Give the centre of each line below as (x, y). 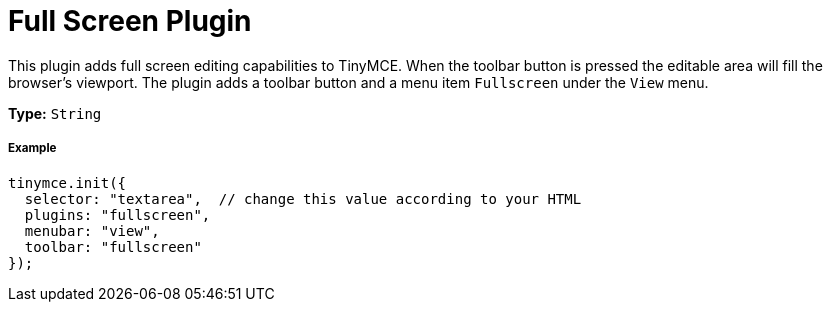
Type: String (55, 113)
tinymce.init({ (67, 182)
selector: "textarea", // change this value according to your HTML (303, 198)
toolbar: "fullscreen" (113, 246)
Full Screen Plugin (130, 21)
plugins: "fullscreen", (117, 214)
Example (32, 148)
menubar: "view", (92, 230)
